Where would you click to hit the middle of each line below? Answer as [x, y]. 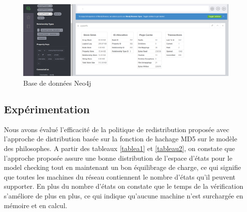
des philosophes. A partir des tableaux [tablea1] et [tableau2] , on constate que [119, 148]
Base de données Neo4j [57, 83]
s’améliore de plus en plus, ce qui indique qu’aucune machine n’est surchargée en [123, 196]
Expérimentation [47, 109]
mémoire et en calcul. [36, 205]
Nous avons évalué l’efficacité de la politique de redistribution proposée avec [117, 129]
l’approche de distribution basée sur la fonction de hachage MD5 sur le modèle [121, 139]
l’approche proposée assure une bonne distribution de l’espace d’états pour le [118, 158]
